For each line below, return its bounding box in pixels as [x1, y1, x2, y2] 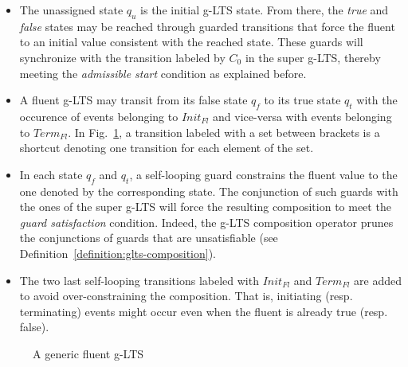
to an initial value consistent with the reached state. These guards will [19, 33, 363, 50]
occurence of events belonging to [19, 107, 178, 124]
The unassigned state [19, 2, 124, 18]
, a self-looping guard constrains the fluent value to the [129, 166, 398, 182]
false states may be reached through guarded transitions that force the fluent [19, 18, 395, 34]
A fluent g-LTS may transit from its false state [19, 92, 248, 108]
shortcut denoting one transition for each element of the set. [19, 139, 314, 156]
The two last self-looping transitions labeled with [19, 271, 259, 288]
